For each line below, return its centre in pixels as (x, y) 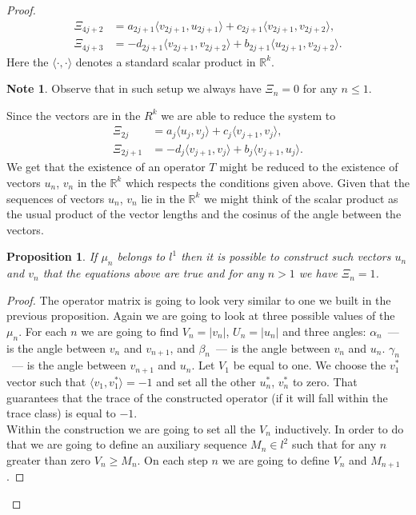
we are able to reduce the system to (248, 115)
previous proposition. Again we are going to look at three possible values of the (201, 315)
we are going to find (130, 331)
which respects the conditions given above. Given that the (267, 182)
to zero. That (325, 381)
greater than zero (49, 459)
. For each (43, 331)
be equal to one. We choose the (310, 365)
